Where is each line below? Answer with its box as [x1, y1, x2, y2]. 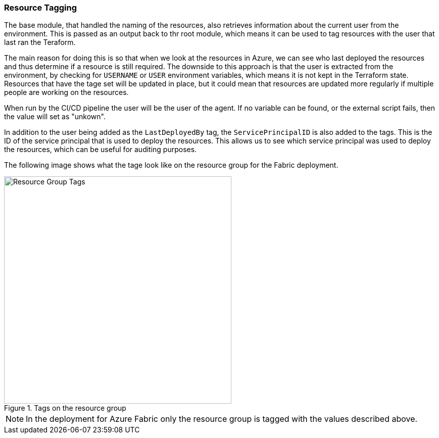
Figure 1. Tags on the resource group [4, 404, 126, 413]
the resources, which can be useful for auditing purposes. [4, 145, 197, 154]
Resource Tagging [4, 3, 77, 13]
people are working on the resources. [4, 88, 129, 97]
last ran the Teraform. [4, 38, 76, 47]
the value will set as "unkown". [4, 112, 106, 121]
